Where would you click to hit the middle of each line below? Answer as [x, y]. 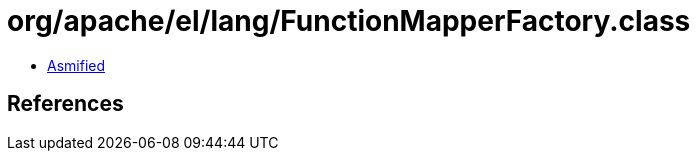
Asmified [76, 65]
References [65, 104]
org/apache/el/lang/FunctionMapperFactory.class [349, 21]
